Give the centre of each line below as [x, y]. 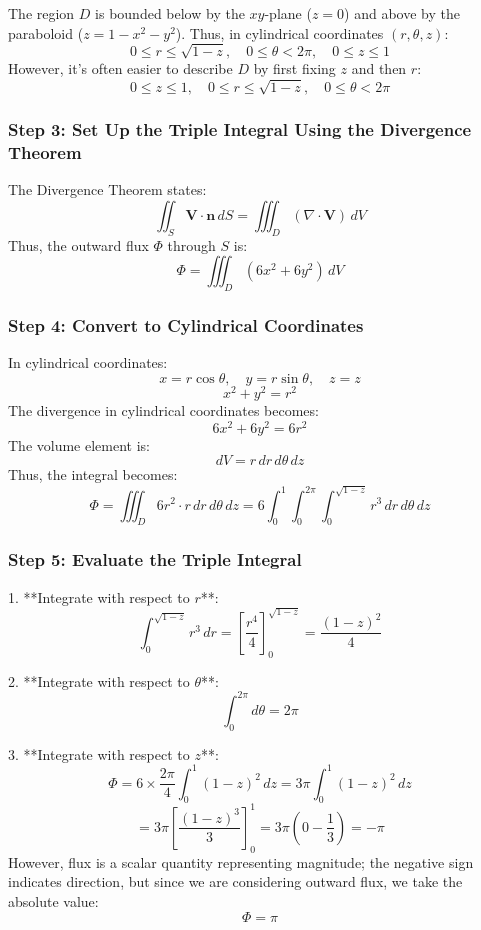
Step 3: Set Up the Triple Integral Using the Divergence [240, 129]
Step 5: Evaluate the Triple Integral [155, 559]
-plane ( [288, 13]
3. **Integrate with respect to [99, 753]
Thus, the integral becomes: [93, 474]
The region [41, 13]
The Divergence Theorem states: [107, 189]
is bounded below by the [170, 13]
